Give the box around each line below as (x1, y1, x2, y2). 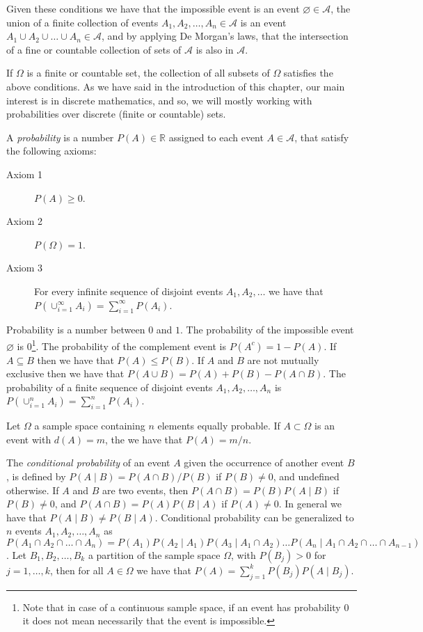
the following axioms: (6, 143, 97, 158)
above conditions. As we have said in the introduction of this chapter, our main (6, 79, 345, 93)
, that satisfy (294, 129, 349, 144)
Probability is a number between (6, 322, 145, 337)
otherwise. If (6, 482, 59, 497)
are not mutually (247, 352, 319, 367)
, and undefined (273, 468, 340, 483)
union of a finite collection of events (6, 15, 159, 29)
